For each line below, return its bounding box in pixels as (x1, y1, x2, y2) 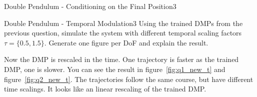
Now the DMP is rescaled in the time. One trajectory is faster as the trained (4, 54, 239, 64)
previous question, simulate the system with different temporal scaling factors (4, 27, 242, 38)
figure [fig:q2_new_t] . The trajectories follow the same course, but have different (4, 73, 253, 84)
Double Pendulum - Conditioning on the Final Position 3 (4, 1, 176, 11)
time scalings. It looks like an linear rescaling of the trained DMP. (4, 83, 206, 94)
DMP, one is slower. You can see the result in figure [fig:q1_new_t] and (4, 63, 225, 74)
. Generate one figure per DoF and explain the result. (44, 37, 208, 47)
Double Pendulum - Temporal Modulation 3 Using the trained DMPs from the (4, 17, 243, 28)
